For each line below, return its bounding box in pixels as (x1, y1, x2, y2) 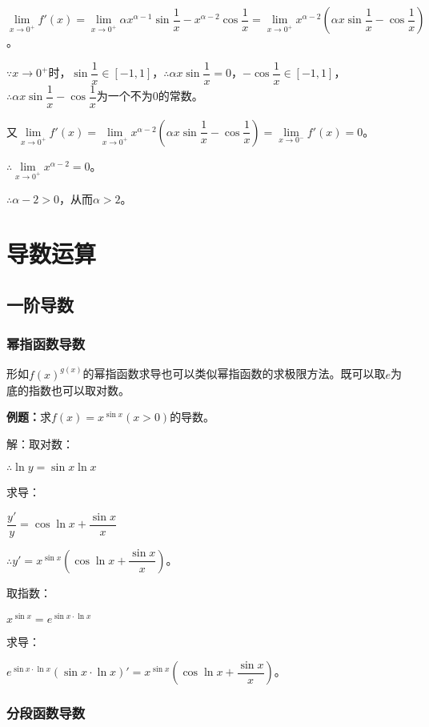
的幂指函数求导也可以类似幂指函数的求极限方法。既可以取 (82, 365, 386, 382)
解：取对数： (6, 435, 74, 452)
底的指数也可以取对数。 (6, 381, 130, 398)
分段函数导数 (6, 703, 86, 723)
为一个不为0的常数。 (96, 87, 203, 104)
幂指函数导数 (6, 334, 86, 354)
